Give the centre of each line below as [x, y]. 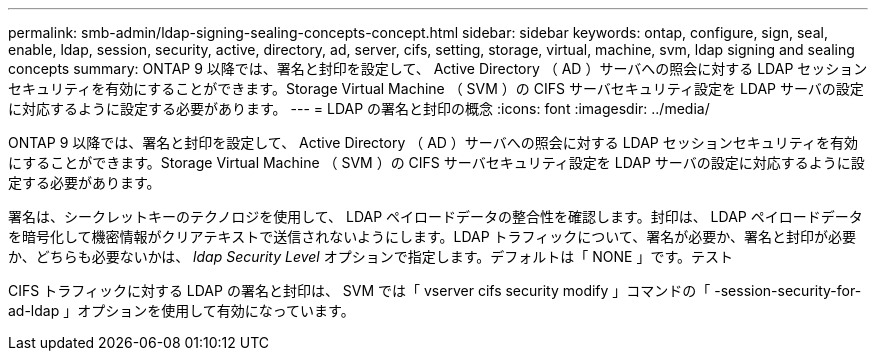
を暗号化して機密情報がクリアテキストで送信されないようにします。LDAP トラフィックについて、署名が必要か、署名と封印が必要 [432, 236]
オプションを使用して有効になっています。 [216, 310]
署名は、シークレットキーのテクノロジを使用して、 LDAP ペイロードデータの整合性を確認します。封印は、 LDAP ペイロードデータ [435, 216]
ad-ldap [34, 310]
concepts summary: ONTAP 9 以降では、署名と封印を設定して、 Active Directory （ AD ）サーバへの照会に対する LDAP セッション [438, 68]
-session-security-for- [788, 290]
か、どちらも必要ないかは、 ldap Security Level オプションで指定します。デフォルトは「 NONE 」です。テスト [370, 256]
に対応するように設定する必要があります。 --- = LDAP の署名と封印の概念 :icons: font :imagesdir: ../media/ [359, 108]
